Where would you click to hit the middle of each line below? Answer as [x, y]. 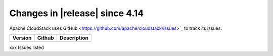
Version [22, 38]
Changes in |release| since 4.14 [77, 13]
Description [74, 38]
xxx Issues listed [27, 47]
